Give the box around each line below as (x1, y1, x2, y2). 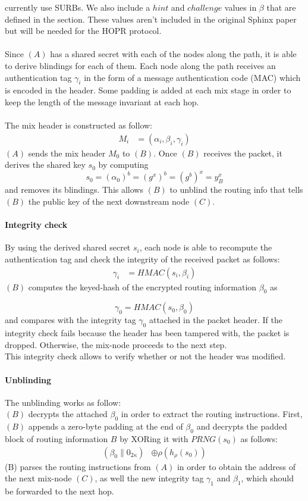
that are (266, 1, 296, 13)
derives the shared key (5, 158, 86, 171)
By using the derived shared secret (5, 241, 131, 253)
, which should (241, 472, 294, 484)
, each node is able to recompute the (139, 241, 272, 253)
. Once (153, 146, 177, 159)
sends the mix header (28, 146, 106, 159)
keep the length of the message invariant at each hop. (5, 95, 199, 108)
